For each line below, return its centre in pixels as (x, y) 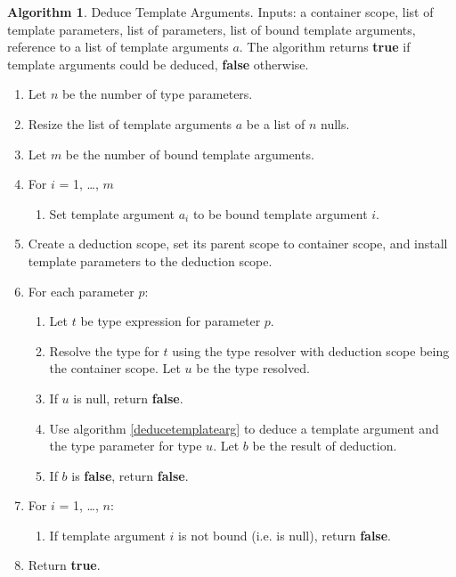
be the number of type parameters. (157, 94)
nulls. (335, 123)
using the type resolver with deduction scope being (311, 350)
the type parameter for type (126, 446)
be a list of (276, 123)
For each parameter (81, 291)
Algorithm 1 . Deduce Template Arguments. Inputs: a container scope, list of (220, 12)
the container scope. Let (115, 368)
